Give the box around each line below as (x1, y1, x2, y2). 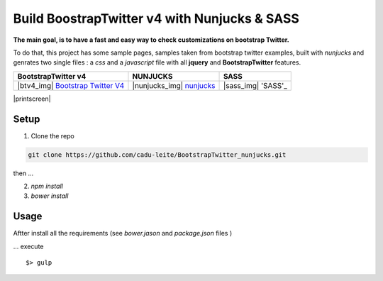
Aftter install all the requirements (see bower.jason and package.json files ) (13, 229, 233, 238)
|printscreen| (13, 94, 51, 103)
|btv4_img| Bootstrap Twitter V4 (17, 80, 125, 90)
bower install (30, 192, 69, 200)
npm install (30, 182, 63, 190)
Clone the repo (30, 131, 74, 140)
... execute (13, 242, 44, 250)
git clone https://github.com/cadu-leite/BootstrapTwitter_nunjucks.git (28, 150, 287, 159)
